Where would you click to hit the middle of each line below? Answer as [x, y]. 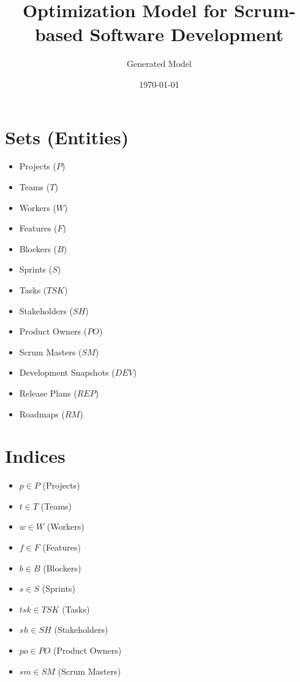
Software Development [187, 34]
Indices [35, 456]
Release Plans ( [48, 393]
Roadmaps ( [42, 413]
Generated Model [159, 64]
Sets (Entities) [67, 137]
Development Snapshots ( [67, 372]
